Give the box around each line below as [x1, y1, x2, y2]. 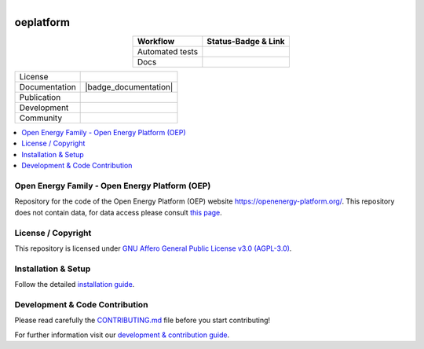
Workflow [137, 36, 175, 47]
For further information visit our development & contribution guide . [14, 330, 230, 340]
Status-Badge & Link [207, 36, 286, 47]
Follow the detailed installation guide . [14, 280, 135, 289]
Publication [19, 92, 61, 103]
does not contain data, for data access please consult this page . [14, 208, 223, 217]
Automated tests [137, 46, 199, 57]
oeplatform [14, 16, 71, 29]
